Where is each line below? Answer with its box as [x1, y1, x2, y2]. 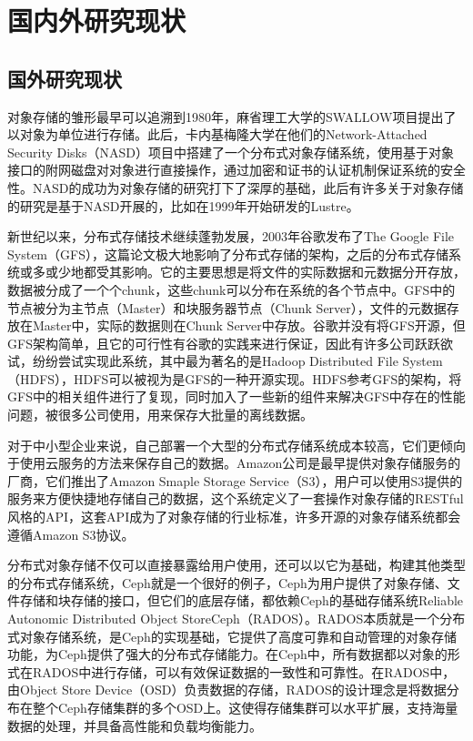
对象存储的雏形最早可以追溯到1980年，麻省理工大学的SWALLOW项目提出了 [7, 107, 457, 126]
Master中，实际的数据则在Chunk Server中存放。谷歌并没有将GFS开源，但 [32, 316, 466, 335]
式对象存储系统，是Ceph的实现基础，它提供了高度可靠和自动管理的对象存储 [7, 626, 457, 645]
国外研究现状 [7, 64, 122, 92]
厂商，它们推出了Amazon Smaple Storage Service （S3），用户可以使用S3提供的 [7, 471, 463, 490]
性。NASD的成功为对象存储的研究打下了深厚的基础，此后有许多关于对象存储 [7, 178, 464, 197]
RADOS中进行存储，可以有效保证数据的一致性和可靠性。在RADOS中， [32, 662, 456, 681]
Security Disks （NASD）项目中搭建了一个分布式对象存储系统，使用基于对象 [7, 142, 454, 161]
